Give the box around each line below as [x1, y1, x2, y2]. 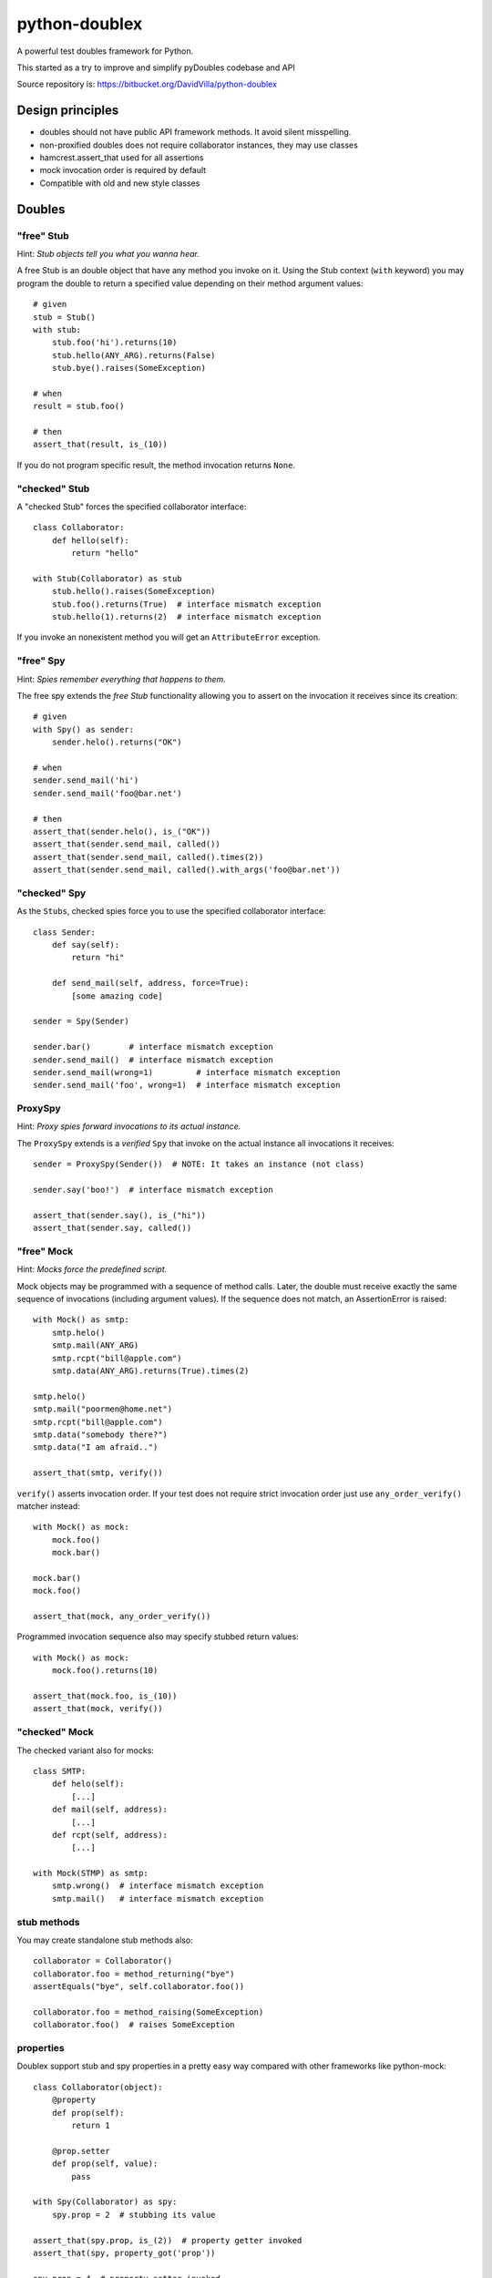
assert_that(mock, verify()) [33, 1704, 163, 1714]
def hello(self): [51, 535, 129, 546]
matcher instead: [16, 1500, 81, 1512]
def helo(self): [51, 1779, 125, 1790]
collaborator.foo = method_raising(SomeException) [33, 2006, 264, 2017]
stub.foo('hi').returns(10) [51, 337, 178, 348]
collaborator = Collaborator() [33, 1955, 173, 1966]
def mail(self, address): [51, 1804, 169, 1815]
